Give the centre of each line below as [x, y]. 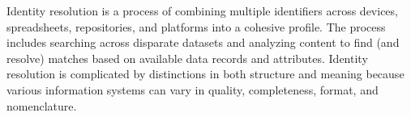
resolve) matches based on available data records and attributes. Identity [187, 58]
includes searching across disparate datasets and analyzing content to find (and [203, 42]
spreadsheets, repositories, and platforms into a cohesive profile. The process [196, 26]
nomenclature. [42, 105]
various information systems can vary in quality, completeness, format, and [193, 89]
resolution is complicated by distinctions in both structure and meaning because [205, 74]
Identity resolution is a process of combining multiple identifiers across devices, [202, 10]
